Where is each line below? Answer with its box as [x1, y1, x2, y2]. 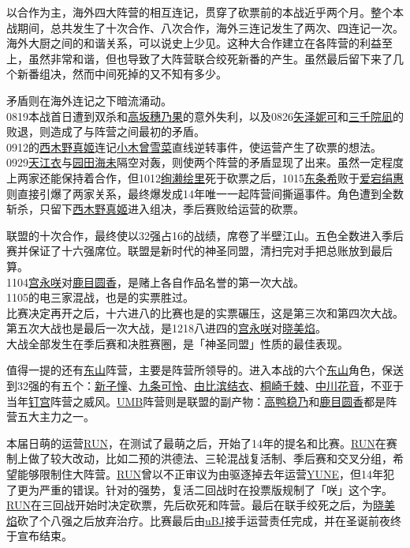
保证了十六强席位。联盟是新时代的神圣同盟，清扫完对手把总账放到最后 [28, 242, 393, 259]
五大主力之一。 [17, 408, 95, 425]
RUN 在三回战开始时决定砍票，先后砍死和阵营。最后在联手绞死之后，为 [6, 497, 373, 513]
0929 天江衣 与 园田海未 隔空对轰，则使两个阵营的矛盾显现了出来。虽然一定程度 [6, 154, 404, 171]
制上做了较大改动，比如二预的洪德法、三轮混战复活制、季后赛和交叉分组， [6, 450, 393, 467]
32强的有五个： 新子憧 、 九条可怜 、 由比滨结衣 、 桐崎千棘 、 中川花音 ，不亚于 [17, 377, 404, 394]
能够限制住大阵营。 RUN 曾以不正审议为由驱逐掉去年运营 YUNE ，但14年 [17, 466, 383, 482]
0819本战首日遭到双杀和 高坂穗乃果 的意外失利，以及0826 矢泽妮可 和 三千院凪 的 [6, 107, 404, 124]
